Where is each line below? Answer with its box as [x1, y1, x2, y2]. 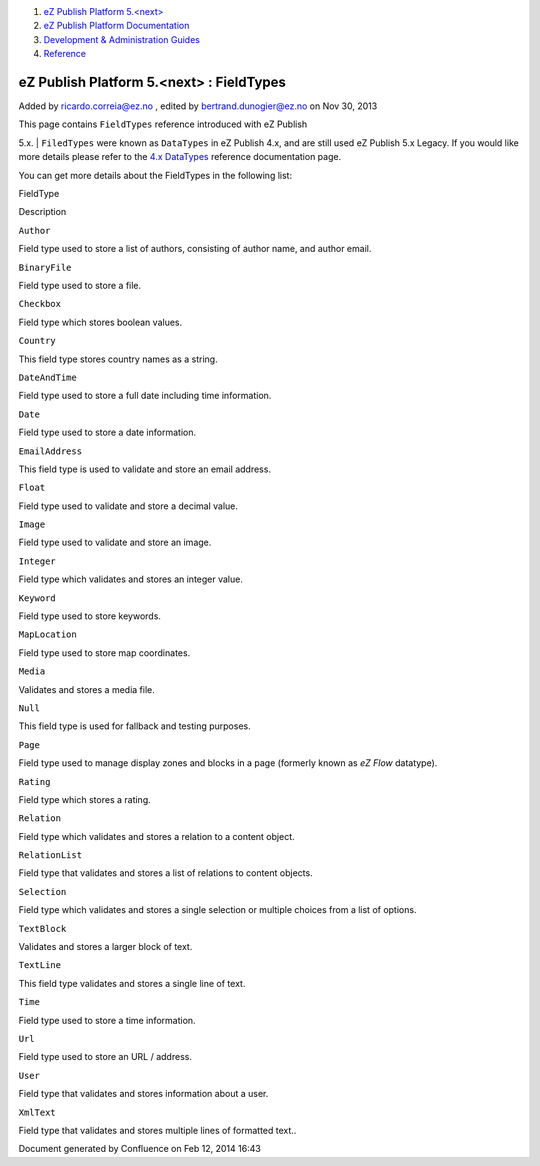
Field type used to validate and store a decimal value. [18, 500, 239, 512]
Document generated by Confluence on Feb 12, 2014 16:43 [18, 1143, 262, 1155]
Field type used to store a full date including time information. [18, 390, 272, 402]
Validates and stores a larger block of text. [18, 941, 193, 953]
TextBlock [18, 923, 67, 934]
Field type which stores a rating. [18, 793, 151, 805]
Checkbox [18, 298, 62, 310]
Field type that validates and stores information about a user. [18, 1088, 269, 1100]
